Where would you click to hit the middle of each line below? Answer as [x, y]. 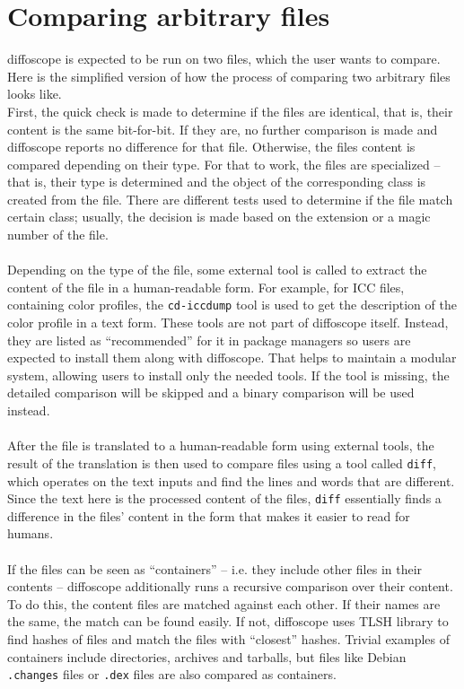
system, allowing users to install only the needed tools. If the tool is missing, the [228, 375]
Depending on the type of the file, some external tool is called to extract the [217, 270]
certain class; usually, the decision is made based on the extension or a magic [219, 217]
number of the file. [58, 235]
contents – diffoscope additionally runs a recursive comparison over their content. [230, 586]
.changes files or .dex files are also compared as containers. [172, 674]
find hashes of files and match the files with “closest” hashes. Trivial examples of [229, 638]
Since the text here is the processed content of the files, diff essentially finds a [224, 498]
